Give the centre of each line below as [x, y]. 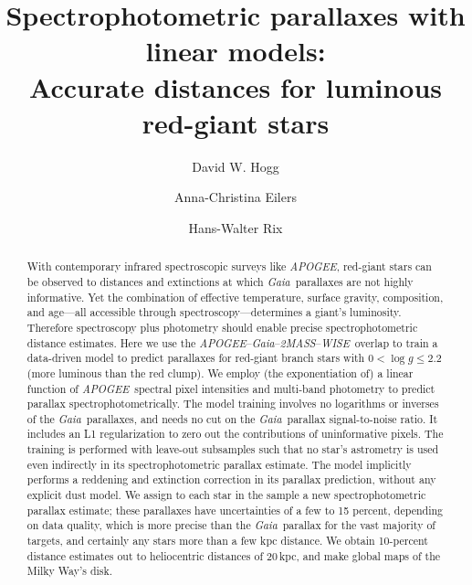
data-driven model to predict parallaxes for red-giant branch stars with [196, 358]
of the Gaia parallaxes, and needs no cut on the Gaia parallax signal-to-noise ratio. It [232, 418]
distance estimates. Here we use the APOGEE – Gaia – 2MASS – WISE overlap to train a [232, 342]
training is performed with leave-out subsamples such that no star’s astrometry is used [233, 449]
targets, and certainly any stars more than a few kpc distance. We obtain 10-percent [227, 541]
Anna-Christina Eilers [236, 197]
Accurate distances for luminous [236, 86]
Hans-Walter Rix [236, 227]
